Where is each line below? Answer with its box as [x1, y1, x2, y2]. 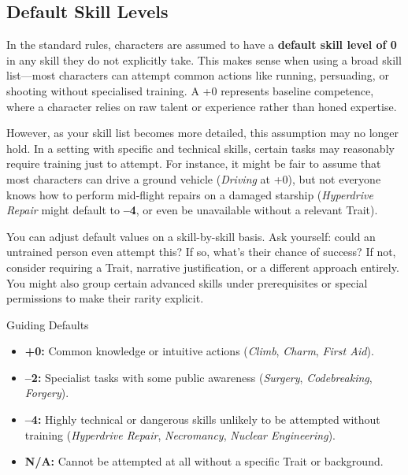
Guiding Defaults [6, 316, 89, 332]
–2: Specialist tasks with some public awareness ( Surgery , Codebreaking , [24, 369, 373, 385]
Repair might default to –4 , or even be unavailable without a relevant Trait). [6, 202, 378, 218]
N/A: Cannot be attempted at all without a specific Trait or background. [24, 453, 384, 469]
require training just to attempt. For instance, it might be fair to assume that [6, 155, 381, 172]
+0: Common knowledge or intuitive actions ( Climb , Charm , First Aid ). [24, 343, 374, 359]
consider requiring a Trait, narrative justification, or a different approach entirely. [6, 258, 399, 275]
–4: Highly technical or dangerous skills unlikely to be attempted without [24, 411, 380, 428]
